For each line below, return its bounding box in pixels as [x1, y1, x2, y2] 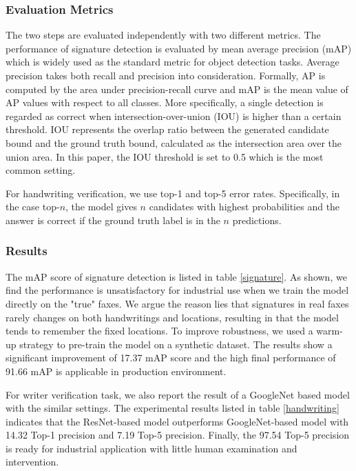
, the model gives [65, 199, 137, 214]
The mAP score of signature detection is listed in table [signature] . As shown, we [6, 269, 347, 283]
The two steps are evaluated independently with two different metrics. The [6, 28, 321, 42]
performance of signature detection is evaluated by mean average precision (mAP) [6, 41, 352, 55]
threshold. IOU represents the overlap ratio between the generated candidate [6, 122, 329, 137]
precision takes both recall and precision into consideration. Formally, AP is [6, 68, 326, 82]
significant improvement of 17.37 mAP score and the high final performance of [6, 350, 336, 365]
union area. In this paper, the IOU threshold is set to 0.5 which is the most [6, 149, 324, 163]
